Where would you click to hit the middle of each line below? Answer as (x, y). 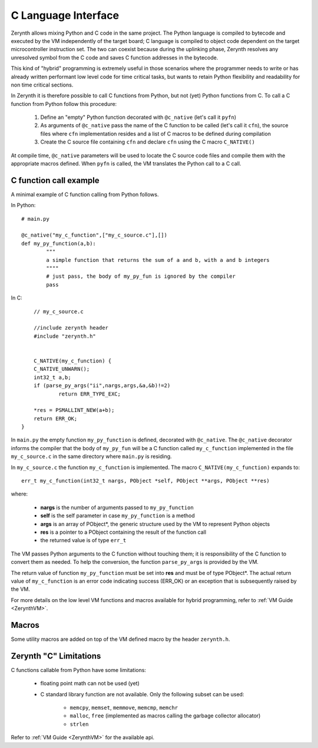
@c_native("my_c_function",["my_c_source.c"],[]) (95, 235)
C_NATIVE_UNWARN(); (62, 369)
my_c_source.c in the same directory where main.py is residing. (91, 457)
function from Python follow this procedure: (64, 104)
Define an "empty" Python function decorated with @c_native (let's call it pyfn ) (138, 117)
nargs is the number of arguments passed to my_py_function (117, 507)
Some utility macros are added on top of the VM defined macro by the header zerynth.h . (120, 639)
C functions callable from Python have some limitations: (79, 670)
